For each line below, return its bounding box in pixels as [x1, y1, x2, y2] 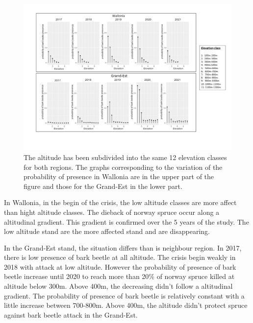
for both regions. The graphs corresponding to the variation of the [24, 161, 223, 172]
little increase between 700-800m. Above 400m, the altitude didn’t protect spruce [4, 300, 248, 310]
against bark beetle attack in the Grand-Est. [4, 309, 138, 320]
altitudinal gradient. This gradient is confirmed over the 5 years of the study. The [4, 216, 249, 227]
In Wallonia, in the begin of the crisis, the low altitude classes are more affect [4, 197, 237, 208]
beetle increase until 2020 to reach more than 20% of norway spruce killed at [4, 271, 235, 281]
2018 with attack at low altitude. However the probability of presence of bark [4, 261, 236, 272]
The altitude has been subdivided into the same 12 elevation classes [24, 152, 227, 162]
